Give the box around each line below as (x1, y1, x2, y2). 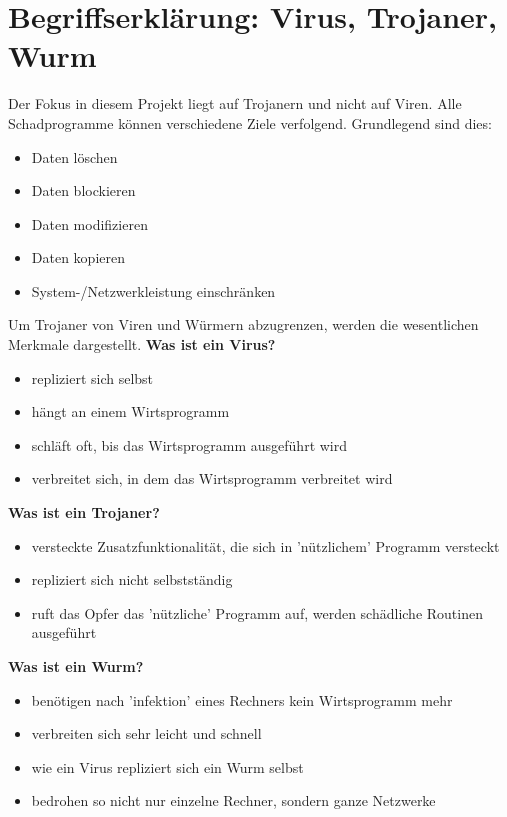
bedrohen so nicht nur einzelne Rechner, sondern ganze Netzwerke (31, 790, 436, 811)
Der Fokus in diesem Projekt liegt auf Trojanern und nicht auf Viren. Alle (8, 93, 462, 114)
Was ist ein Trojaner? (8, 502, 160, 523)
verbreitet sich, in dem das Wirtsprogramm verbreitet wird (31, 468, 393, 489)
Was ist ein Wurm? (8, 656, 144, 676)
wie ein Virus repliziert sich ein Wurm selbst (31, 756, 304, 777)
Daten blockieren (31, 180, 136, 201)
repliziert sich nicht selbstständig (31, 569, 233, 590)
